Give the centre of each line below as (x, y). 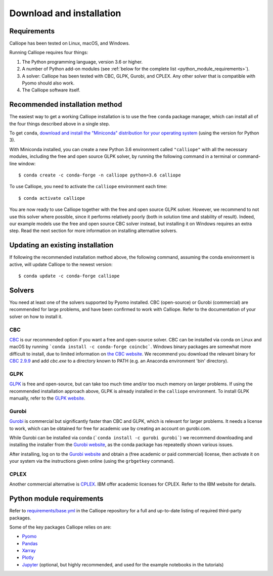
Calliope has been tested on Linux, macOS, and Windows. (70, 43)
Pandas (30, 543)
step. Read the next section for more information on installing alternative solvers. (94, 231)
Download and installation (65, 13)
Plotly (28, 558)
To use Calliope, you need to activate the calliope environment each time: (88, 187)
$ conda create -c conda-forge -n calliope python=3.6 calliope (100, 175)
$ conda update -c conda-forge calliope (69, 276)
